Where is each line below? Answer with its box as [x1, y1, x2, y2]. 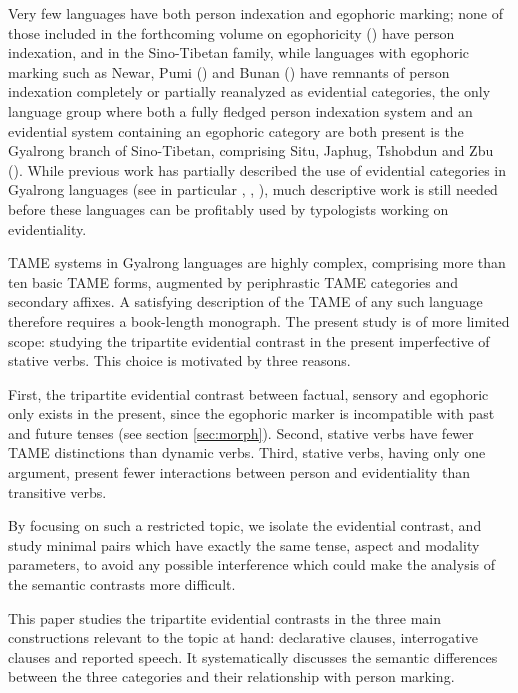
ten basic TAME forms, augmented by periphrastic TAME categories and [8, 271, 459, 292]
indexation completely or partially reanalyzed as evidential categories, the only [8, 81, 491, 102]
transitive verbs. [8, 481, 107, 502]
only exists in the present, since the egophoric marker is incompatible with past [8, 403, 495, 424]
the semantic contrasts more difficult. [8, 574, 236, 595]
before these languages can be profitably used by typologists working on [8, 198, 449, 219]
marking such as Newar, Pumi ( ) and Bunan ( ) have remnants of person [8, 61, 450, 82]
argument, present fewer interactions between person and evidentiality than [8, 462, 471, 483]
